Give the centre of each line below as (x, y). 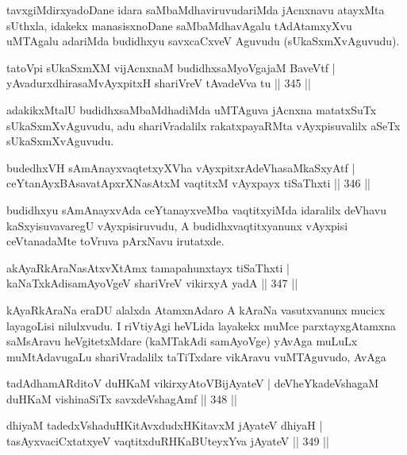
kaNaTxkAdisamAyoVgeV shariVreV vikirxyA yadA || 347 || (152, 283)
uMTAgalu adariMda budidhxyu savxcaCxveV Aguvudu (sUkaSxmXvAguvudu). (203, 41)
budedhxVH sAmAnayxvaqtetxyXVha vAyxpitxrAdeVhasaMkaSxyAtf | (181, 167)
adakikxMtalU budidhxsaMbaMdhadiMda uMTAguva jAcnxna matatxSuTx (192, 109)
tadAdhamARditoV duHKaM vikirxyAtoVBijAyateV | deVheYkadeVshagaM (193, 383)
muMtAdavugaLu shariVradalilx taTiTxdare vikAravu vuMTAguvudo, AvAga (196, 356)
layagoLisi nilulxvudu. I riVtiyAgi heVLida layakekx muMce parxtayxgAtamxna (201, 325)
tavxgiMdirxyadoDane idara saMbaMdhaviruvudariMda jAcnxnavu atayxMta (196, 10)
